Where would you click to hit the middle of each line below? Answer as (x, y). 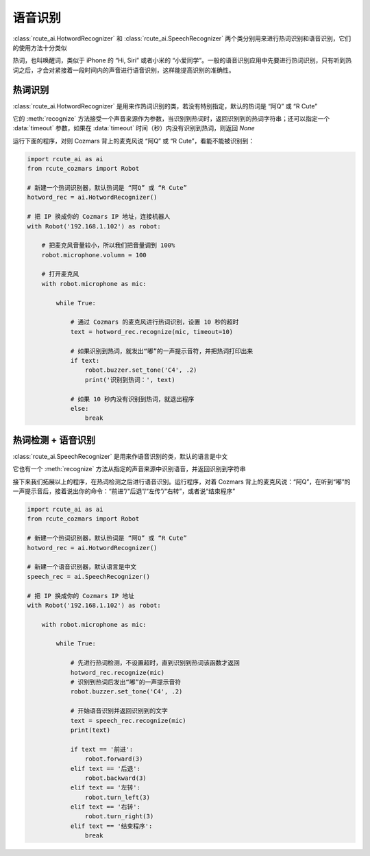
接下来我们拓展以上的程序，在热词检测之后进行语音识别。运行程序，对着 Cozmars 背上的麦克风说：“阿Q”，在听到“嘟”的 (182, 481)
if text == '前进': (102, 749)
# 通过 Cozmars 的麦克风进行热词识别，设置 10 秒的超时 (155, 322)
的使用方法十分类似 (40, 47)
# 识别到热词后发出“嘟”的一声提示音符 (126, 682)
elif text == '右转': (105, 807)
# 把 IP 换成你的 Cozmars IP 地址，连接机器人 (99, 217)
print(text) (90, 730)
